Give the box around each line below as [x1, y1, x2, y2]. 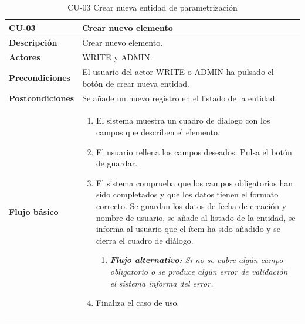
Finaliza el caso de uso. [96, 296, 179, 309]
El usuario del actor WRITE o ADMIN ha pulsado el [82, 66, 274, 78]
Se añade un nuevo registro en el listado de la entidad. [82, 91, 277, 104]
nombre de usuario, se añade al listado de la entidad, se [96, 211, 296, 223]
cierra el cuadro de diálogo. [96, 234, 194, 246]
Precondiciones [9, 71, 70, 83]
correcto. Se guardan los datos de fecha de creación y [96, 199, 287, 212]
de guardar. [96, 157, 138, 169]
